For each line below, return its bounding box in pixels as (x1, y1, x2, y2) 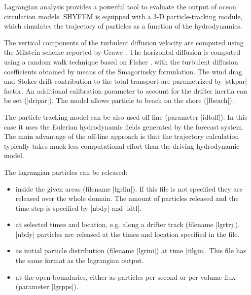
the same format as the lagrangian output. (15, 255, 144, 265)
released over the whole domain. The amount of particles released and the (15, 193, 239, 203)
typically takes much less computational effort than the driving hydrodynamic (4, 140, 240, 151)
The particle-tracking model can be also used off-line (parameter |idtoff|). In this (4, 111, 248, 122)
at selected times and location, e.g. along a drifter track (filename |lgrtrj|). (15, 219, 240, 229)
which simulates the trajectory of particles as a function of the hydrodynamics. (4, 21, 242, 31)
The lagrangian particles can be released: (4, 166, 128, 177)
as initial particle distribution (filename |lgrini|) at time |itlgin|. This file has (15, 245, 246, 256)
